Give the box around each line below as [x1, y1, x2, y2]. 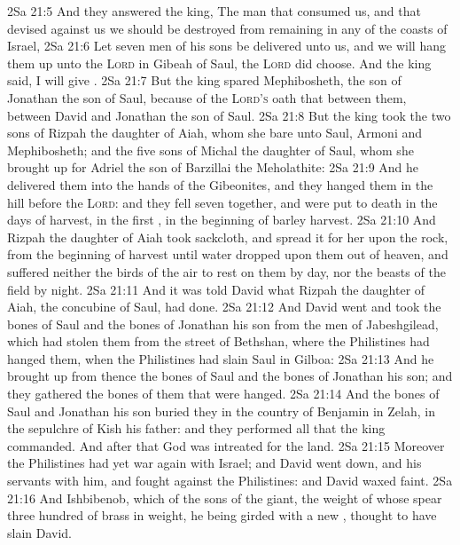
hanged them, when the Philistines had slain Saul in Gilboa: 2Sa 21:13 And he [7, 349, 434, 367]
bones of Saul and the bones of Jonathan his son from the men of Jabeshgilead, [7, 314, 439, 333]
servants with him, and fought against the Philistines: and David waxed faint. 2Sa [7, 471, 453, 490]
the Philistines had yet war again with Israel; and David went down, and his [7, 454, 422, 472]
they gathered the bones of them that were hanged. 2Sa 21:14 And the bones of [7, 384, 440, 403]
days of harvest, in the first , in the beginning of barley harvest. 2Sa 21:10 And [7, 210, 436, 229]
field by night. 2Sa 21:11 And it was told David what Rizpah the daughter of [7, 280, 425, 298]
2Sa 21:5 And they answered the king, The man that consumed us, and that [7, 2, 421, 20]
